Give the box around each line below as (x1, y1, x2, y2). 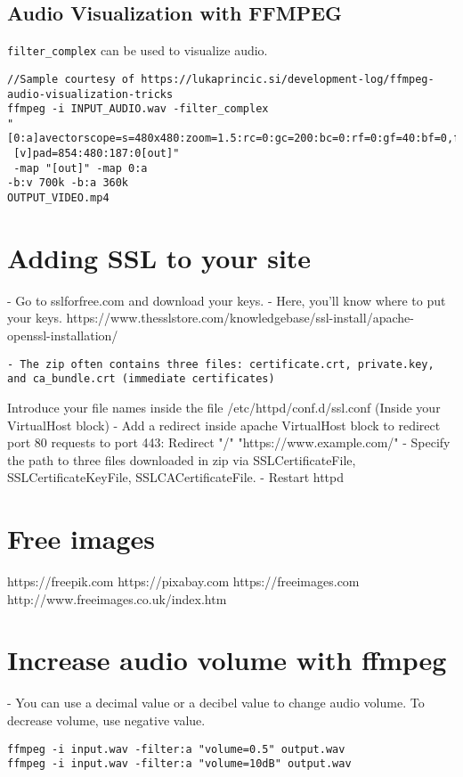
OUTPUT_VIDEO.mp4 (7, 192, 110, 205)
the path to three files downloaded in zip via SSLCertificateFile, (7, 450, 356, 469)
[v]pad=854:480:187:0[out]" (13, 147, 180, 160)
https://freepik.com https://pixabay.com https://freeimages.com (7, 572, 360, 591)
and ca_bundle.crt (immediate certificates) (7, 372, 275, 386)
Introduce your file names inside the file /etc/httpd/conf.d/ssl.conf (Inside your (7, 397, 441, 416)
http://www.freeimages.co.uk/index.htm (7, 589, 227, 608)
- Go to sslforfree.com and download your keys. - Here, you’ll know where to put (7, 290, 446, 309)
